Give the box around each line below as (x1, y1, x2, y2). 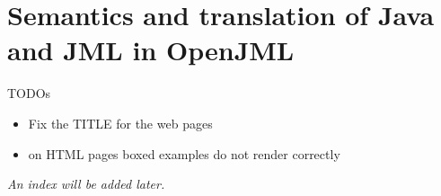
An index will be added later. (7, 174, 165, 193)
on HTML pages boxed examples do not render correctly (28, 144, 340, 163)
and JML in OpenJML (7, 31, 295, 68)
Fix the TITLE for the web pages (28, 113, 213, 132)
